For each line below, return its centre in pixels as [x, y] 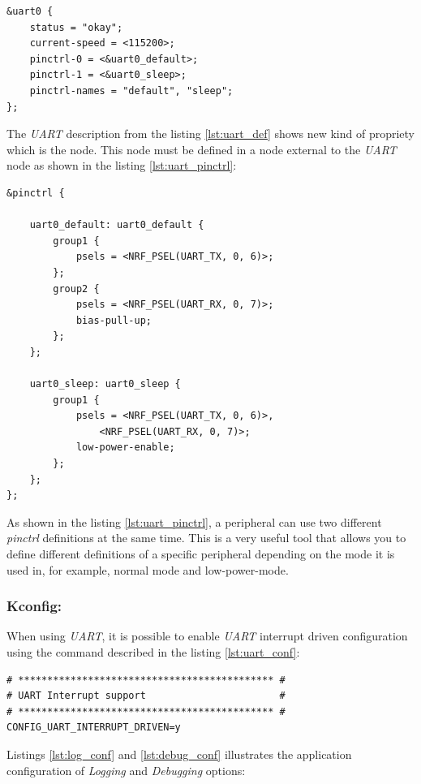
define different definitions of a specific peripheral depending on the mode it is [201, 554]
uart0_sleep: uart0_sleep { [105, 384]
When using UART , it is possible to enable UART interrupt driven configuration [207, 636]
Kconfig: [34, 606]
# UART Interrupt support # [146, 696]
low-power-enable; [125, 448]
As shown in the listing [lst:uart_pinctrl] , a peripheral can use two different [194, 521]
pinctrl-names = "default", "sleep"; [131, 90]
